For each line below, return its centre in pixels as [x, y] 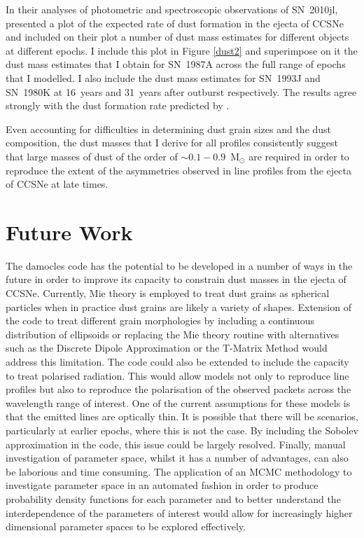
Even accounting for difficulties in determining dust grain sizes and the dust [169, 129]
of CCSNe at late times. [57, 184]
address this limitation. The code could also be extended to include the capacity [177, 361]
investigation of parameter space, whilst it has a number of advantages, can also [177, 458]
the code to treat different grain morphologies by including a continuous [160, 320]
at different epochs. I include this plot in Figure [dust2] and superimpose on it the [182, 50]
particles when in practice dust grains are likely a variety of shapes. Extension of [178, 306]
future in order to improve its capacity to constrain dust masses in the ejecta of [176, 279]
